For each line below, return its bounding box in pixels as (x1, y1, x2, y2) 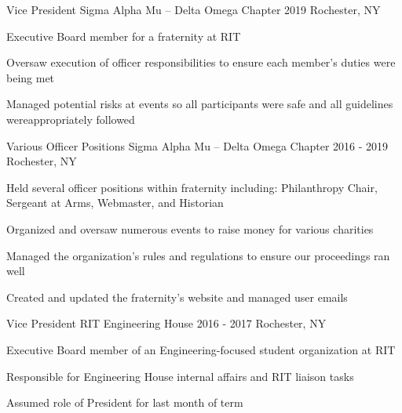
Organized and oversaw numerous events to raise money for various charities (6, 220, 374, 237)
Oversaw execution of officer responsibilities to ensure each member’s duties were (6, 54, 396, 71)
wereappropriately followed (6, 110, 135, 127)
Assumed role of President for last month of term (6, 394, 243, 411)
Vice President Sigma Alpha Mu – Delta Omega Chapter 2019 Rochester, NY (6, 2, 381, 17)
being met (6, 69, 55, 85)
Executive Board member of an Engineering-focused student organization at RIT (6, 341, 396, 357)
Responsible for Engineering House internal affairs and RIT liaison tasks (6, 368, 354, 384)
